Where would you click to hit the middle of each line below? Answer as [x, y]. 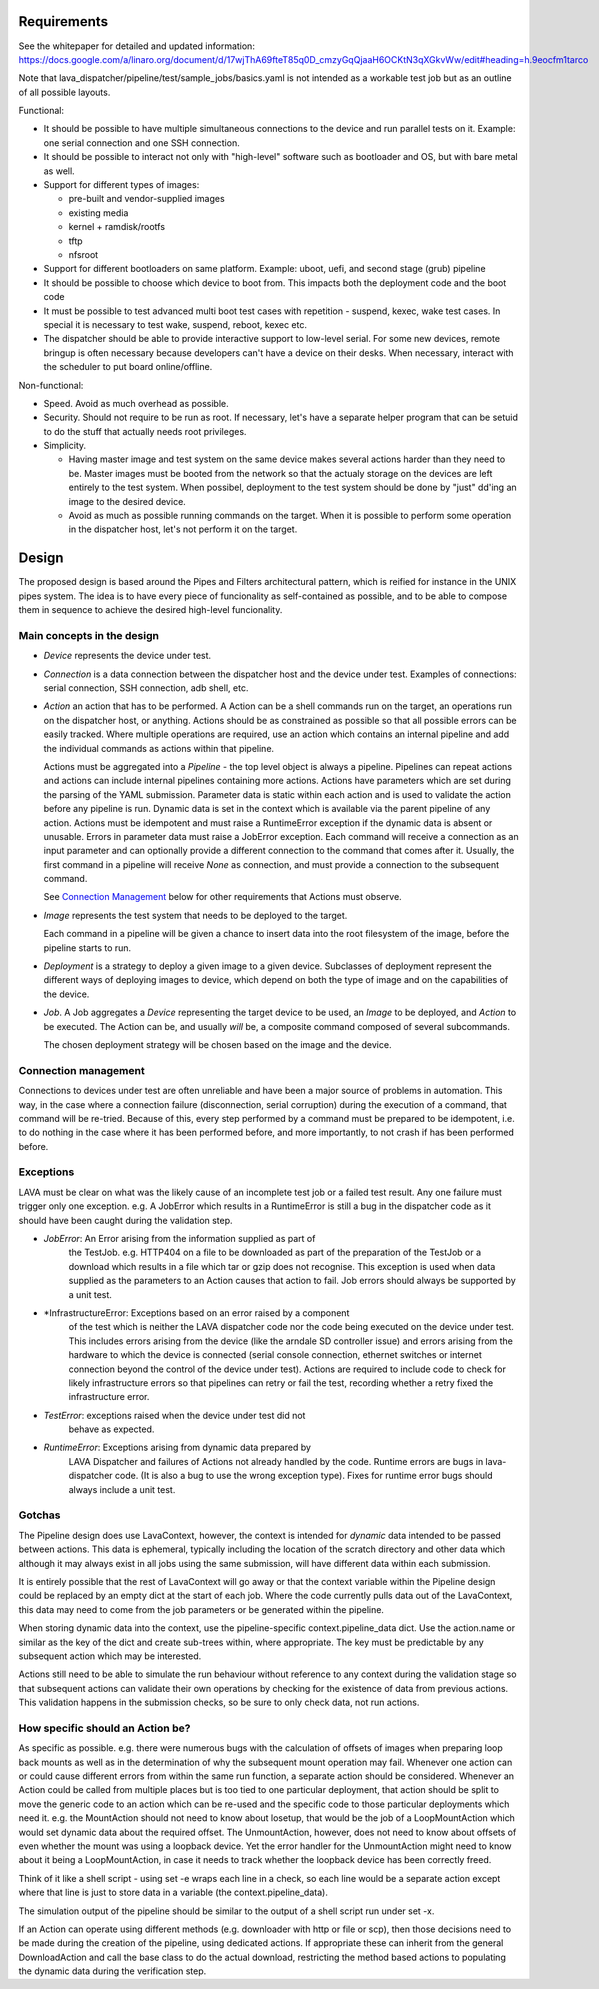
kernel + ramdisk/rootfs [116, 227]
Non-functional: [51, 385]
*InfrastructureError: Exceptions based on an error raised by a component [196, 1312]
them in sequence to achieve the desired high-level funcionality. [150, 610]
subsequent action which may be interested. [110, 1656]
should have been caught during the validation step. [126, 1220]
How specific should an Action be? [104, 1728]
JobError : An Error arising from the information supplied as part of [179, 1239]
